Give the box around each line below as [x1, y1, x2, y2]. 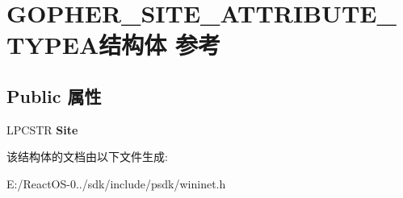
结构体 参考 [99, 28, 220, 61]
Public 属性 [6, 83, 102, 108]
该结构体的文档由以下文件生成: [6, 148, 168, 165]
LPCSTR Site [6, 121, 78, 138]
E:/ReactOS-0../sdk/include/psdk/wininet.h [6, 175, 226, 192]
